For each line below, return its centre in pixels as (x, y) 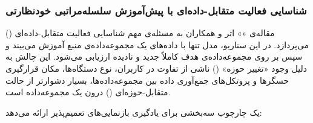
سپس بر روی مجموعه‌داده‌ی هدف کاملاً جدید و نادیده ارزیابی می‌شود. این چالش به (154, 56)
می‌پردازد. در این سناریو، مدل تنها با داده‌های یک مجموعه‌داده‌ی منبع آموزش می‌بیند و (157, 44)
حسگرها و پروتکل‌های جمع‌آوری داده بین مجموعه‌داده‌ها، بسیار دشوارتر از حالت (147, 80)
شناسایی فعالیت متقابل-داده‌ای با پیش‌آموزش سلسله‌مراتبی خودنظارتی (156, 10)
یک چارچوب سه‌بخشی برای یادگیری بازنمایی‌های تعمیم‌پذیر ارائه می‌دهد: (134, 112)
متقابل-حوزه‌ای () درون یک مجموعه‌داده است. (88, 92)
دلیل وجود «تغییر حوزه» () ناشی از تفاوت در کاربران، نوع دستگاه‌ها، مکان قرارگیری (156, 68)
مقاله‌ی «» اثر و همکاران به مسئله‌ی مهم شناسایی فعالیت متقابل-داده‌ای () (140, 33)
